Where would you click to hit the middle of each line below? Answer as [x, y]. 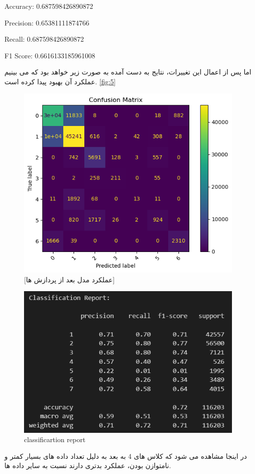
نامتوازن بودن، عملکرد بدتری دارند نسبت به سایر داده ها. [88, 465]
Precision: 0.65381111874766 [47, 22]
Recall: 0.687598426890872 [44, 39]
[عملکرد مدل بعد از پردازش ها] [69, 279]
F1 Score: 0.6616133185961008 [50, 55]
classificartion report [55, 439]
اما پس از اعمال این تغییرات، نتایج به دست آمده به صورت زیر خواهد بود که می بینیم [128, 72]
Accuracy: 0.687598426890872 [49, 6]
